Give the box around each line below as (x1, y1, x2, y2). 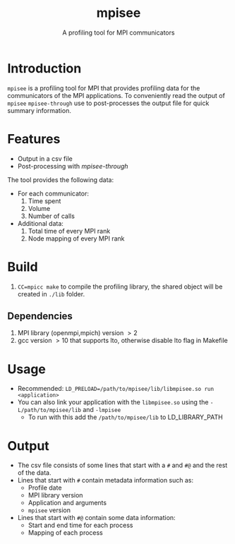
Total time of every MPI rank (28, 226, 111, 235)
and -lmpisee (82, 406, 121, 414)
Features (7, 131, 61, 147)
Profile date (28, 483, 62, 492)
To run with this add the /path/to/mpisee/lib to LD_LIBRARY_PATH (28, 413, 224, 421)
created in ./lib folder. (17, 289, 85, 298)
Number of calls (28, 212, 76, 220)
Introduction (7, 60, 82, 76)
